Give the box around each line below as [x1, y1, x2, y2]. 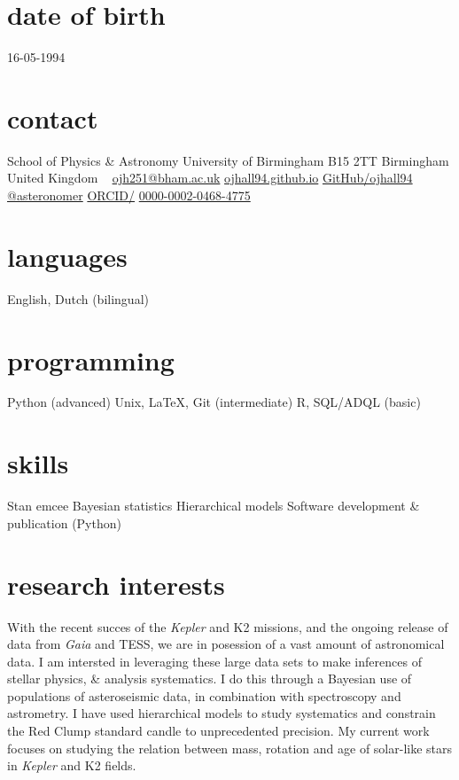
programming [7, 341, 175, 378]
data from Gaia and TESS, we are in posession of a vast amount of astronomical [7, 635, 445, 653]
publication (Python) [7, 513, 121, 532]
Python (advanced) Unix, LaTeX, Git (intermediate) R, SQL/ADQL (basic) [7, 393, 421, 411]
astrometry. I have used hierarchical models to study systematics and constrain [7, 704, 436, 722]
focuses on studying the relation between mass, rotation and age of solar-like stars [7, 738, 453, 757]
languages [7, 238, 128, 274]
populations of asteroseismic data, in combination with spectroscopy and [7, 686, 401, 705]
